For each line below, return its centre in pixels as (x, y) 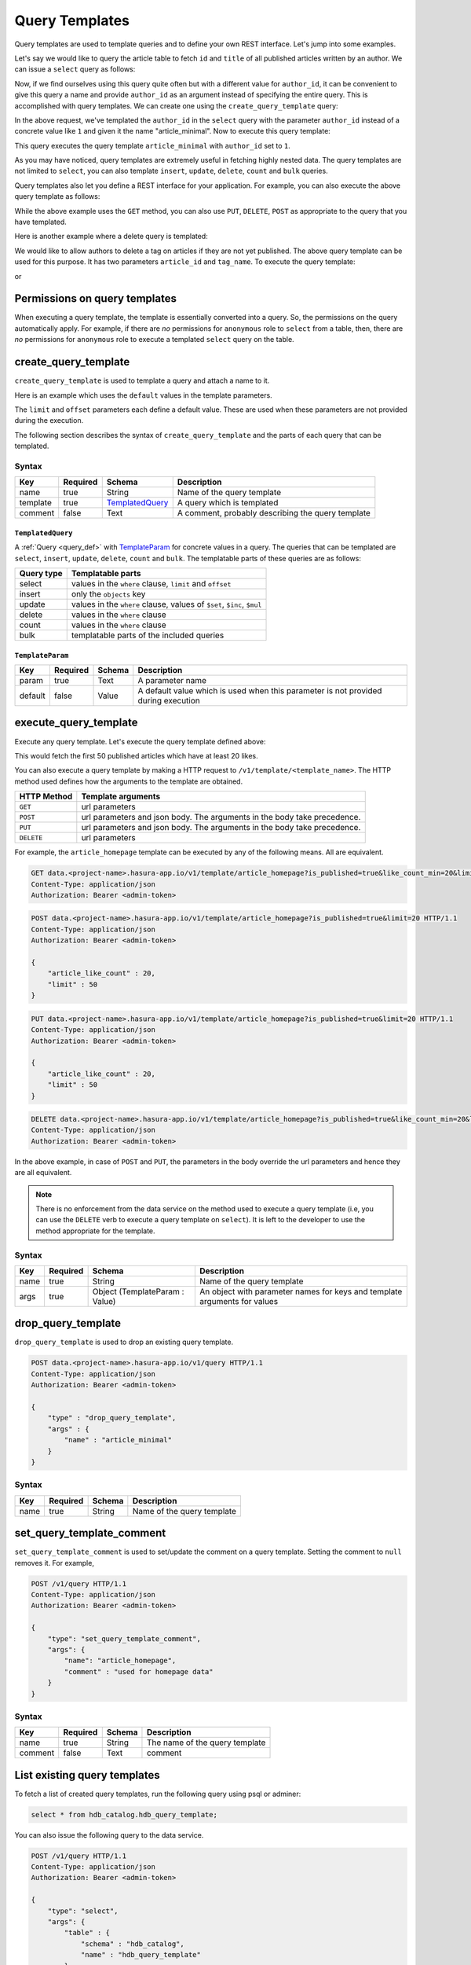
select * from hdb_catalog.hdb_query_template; (124, 1814)
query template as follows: (57, 196)
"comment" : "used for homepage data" (139, 1671)
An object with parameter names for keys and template (301, 1291)
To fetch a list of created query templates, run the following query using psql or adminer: (158, 1794)
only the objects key (108, 594)
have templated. (40, 222)
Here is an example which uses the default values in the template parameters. (143, 395)
